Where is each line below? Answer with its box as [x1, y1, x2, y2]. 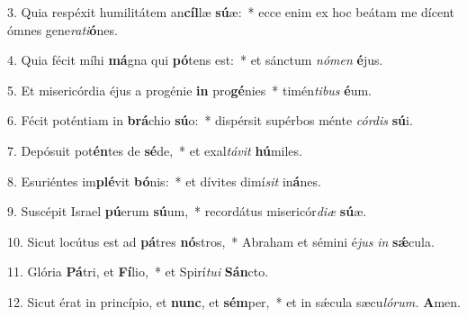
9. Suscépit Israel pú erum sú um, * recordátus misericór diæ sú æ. [7, 202, 367, 221]
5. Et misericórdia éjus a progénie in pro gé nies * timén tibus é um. [7, 80, 372, 99]
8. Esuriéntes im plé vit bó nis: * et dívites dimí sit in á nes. [7, 171, 321, 190]
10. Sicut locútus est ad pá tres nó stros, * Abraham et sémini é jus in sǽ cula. [7, 231, 435, 250]
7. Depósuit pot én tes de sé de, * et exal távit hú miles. [7, 140, 302, 159]
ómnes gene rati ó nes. [7, 20, 118, 39]
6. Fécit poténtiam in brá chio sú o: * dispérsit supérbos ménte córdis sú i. [7, 111, 413, 130]
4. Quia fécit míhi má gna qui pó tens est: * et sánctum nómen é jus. [7, 50, 383, 69]
